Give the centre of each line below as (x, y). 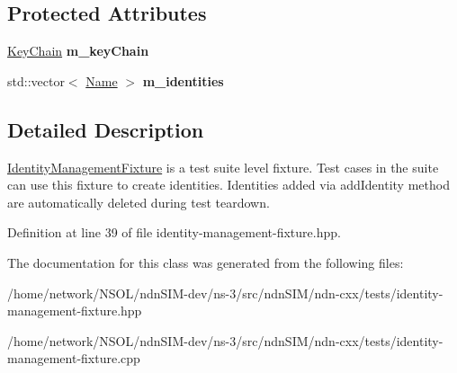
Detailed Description (106, 129)
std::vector (36, 80)
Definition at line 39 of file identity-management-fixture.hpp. (174, 232)
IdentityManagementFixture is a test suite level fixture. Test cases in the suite (223, 167)
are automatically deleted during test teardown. (139, 202)
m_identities (183, 80)
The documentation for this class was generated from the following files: (206, 262)
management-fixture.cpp (74, 358)
